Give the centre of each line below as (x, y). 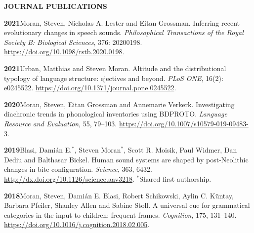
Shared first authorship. (175, 178)
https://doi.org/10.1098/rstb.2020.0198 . (64, 52)
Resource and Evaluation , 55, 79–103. (61, 123)
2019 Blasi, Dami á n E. (38, 150)
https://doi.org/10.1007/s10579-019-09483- (184, 123)
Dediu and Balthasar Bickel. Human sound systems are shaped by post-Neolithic (126, 159)
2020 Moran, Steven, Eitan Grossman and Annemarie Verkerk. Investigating (119, 104)
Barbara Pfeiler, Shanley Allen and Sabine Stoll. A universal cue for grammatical (127, 205)
